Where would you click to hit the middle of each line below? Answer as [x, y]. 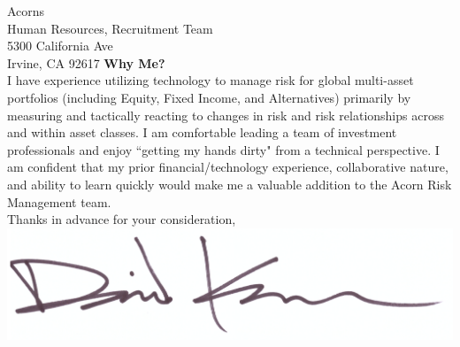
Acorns [26, 11]
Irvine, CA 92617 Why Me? [86, 62]
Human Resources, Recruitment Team [110, 28]
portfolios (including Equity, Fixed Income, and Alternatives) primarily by [209, 97]
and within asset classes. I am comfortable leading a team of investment [202, 132]
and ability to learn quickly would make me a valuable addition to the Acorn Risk [230, 184]
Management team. [59, 201]
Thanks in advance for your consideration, [122, 219]
